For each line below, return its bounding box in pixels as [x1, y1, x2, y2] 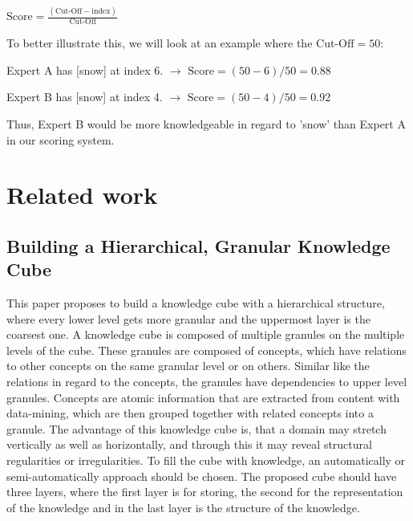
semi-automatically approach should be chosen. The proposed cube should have [6, 467, 397, 484]
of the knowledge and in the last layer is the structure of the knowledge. [6, 499, 360, 515]
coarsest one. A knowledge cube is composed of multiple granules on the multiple [6, 326, 405, 343]
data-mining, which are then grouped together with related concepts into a [6, 405, 374, 421]
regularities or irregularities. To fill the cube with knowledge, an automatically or [6, 452, 406, 469]
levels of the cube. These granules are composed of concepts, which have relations [6, 341, 407, 358]
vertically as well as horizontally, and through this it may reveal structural [6, 436, 372, 453]
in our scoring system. [6, 131, 115, 148]
